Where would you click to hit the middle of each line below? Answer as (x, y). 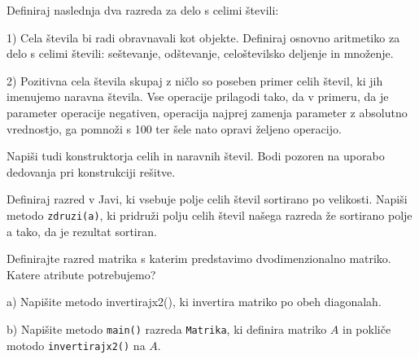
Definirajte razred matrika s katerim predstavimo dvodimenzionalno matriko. (199, 258)
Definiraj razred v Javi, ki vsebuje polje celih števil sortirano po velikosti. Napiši (207, 199)
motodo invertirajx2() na (76, 345)
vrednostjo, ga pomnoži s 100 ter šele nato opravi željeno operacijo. (174, 128)
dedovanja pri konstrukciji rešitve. (91, 171)
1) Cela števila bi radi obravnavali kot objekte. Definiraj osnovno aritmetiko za (203, 37)
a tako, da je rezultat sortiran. (82, 231)
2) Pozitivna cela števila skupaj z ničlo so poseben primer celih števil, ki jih (195, 80)
